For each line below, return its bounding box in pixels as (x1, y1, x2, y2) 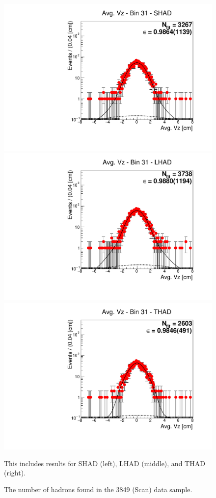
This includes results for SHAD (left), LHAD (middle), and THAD (4, 458, 205, 468)
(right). (4, 468, 26, 478)
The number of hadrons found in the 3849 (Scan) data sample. (4, 484, 192, 494)
